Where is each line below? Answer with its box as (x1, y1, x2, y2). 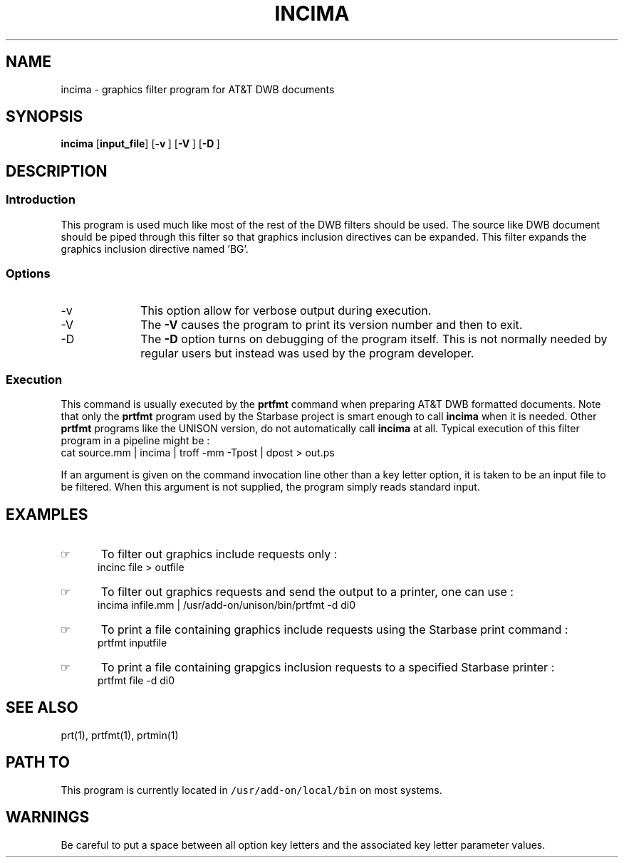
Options (6, 266, 51, 281)
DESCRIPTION (6, 162, 108, 180)
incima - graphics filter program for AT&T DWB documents (61, 83, 335, 95)
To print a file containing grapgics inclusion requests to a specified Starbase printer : (100, 660, 555, 674)
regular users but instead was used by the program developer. (140, 346, 474, 361)
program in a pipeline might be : (61, 434, 210, 447)
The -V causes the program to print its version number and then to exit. (140, 318, 523, 333)
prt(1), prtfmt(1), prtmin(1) (61, 728, 179, 741)
